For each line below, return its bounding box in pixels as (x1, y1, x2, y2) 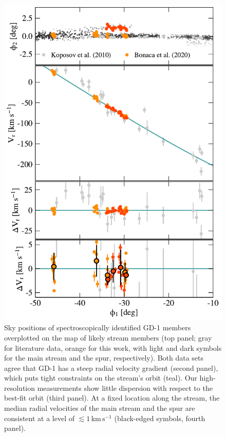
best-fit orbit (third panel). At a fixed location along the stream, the (4, 392, 220, 403)
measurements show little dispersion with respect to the (37, 382, 213, 393)
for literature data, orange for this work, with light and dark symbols (4, 342, 222, 353)
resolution (4, 382, 35, 393)
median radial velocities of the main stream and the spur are (4, 403, 195, 413)
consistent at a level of (4, 412, 75, 423)
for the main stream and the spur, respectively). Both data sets (4, 352, 204, 363)
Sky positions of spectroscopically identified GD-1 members (4, 322, 191, 333)
